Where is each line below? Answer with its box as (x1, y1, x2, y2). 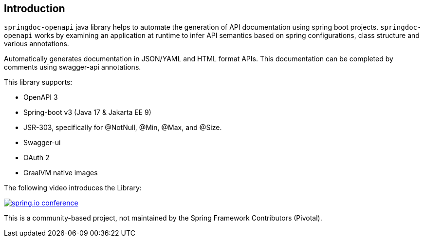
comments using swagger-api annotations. (4, 63, 141, 72)
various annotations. (4, 39, 69, 48)
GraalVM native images (23, 168, 98, 177)
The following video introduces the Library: (4, 184, 142, 192)
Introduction (4, 2, 65, 15)
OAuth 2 (23, 153, 50, 162)
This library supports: (4, 78, 73, 87)
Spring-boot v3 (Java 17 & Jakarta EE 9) (23, 108, 151, 117)
